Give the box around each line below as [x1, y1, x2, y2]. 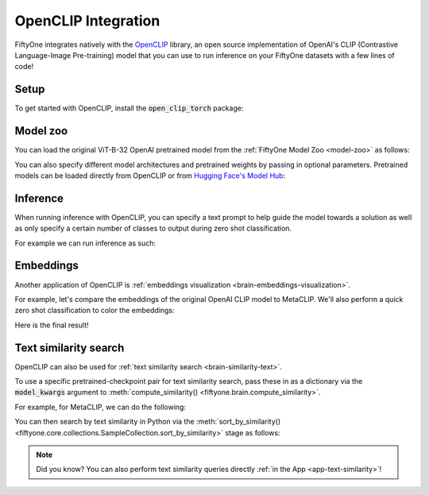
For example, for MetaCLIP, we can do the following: [14, 402, 187, 412]
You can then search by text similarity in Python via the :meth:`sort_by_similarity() [14, 417, 281, 427]
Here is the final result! [14, 320, 89, 330]
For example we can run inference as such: [14, 238, 157, 248]
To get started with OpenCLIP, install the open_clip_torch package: [14, 103, 244, 113]
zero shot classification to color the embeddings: [14, 306, 175, 315]
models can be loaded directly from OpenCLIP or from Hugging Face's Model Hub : [14, 171, 286, 180]
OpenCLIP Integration [14, 12, 160, 29]
